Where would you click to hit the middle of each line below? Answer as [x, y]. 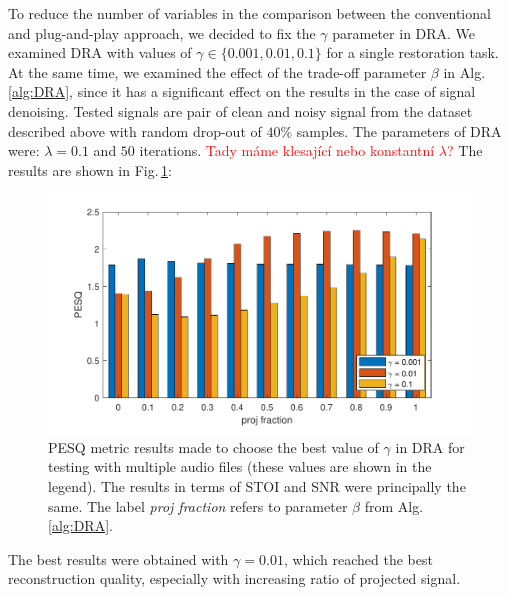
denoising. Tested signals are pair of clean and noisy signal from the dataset [240, 110]
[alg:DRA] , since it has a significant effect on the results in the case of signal [242, 91]
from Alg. [394, 505]
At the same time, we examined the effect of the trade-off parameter [217, 71]
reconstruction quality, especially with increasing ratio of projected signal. [234, 578]
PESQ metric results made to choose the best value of [213, 446]
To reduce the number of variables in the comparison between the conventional [249, 13]
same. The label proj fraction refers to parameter [198, 505]
